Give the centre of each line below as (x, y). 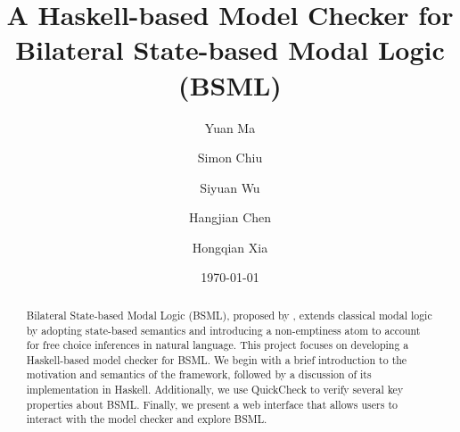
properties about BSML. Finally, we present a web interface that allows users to (212, 404)
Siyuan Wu (230, 187)
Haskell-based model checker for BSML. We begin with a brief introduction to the (217, 359)
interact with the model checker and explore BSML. (147, 419)
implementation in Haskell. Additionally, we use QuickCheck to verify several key (215, 390)
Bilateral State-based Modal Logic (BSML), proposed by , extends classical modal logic (229, 315)
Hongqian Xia (230, 247)
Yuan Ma (230, 127)
